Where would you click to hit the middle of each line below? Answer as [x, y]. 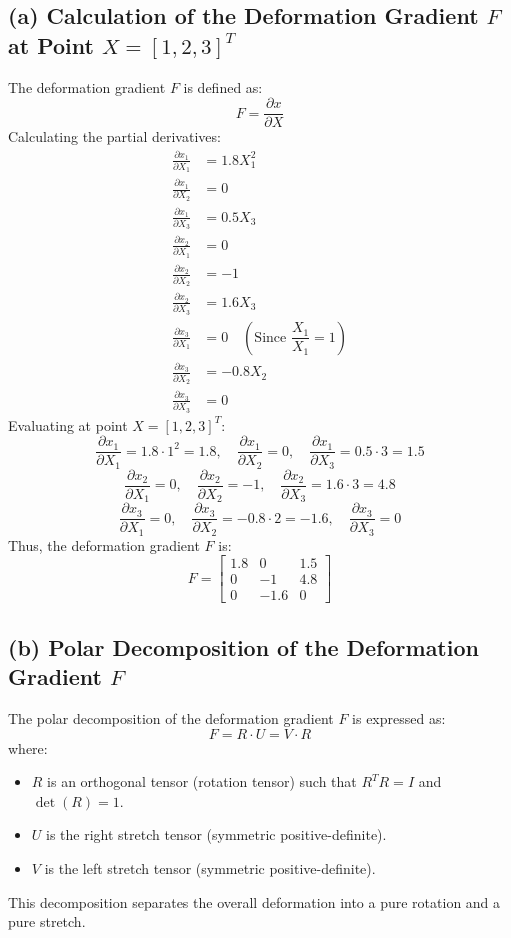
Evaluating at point [68, 424]
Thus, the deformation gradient [104, 544]
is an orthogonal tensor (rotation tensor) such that [202, 781]
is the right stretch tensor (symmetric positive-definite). [216, 834]
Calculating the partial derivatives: [114, 136]
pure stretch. [47, 921]
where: [28, 747]
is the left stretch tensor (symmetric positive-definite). [210, 868]
